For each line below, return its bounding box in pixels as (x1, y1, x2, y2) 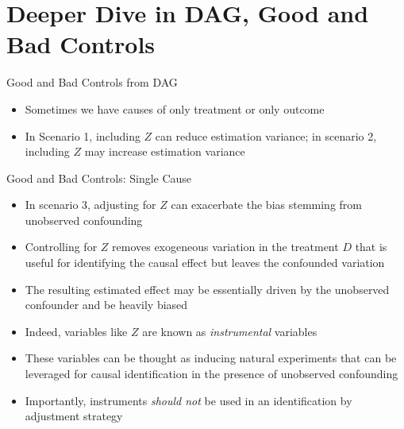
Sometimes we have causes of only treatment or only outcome (25, 100, 325, 117)
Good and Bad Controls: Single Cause (6, 169, 192, 186)
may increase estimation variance (84, 143, 245, 160)
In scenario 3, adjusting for (25, 196, 156, 213)
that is (355, 238, 387, 255)
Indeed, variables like (25, 323, 128, 339)
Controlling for (25, 238, 98, 255)
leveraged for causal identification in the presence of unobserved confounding (25, 365, 398, 382)
